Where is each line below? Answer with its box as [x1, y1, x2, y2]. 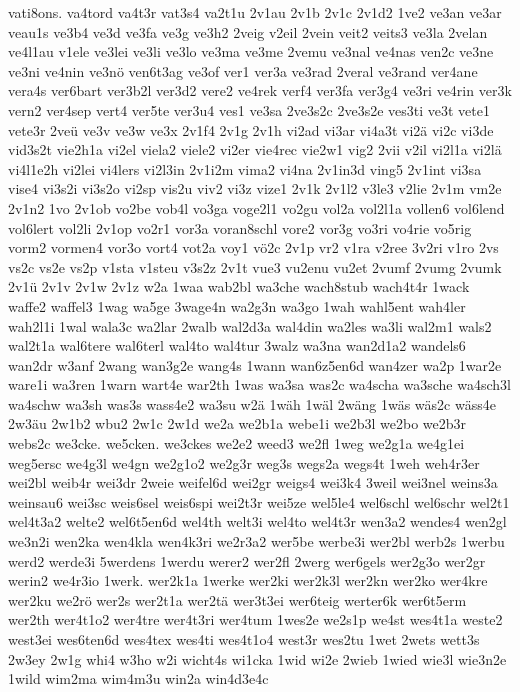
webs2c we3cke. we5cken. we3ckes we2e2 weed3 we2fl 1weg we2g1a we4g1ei [8, 433, 465, 454]
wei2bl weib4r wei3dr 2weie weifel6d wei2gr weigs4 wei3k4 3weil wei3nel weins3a [8, 472, 498, 493]
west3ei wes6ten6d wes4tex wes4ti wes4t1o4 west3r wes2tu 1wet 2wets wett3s [8, 629, 480, 649]
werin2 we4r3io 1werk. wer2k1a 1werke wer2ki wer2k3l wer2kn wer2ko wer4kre [8, 570, 488, 591]
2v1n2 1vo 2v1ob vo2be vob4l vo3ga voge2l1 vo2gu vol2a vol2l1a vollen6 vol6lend [8, 197, 505, 218]
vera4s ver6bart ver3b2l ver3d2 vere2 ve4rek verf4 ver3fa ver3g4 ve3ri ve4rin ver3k [8, 80, 512, 101]
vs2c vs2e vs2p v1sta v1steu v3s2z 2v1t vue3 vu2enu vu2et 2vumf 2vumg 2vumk [8, 256, 502, 277]
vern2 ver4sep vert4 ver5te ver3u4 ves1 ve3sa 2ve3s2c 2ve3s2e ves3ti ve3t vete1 [8, 99, 490, 120]
